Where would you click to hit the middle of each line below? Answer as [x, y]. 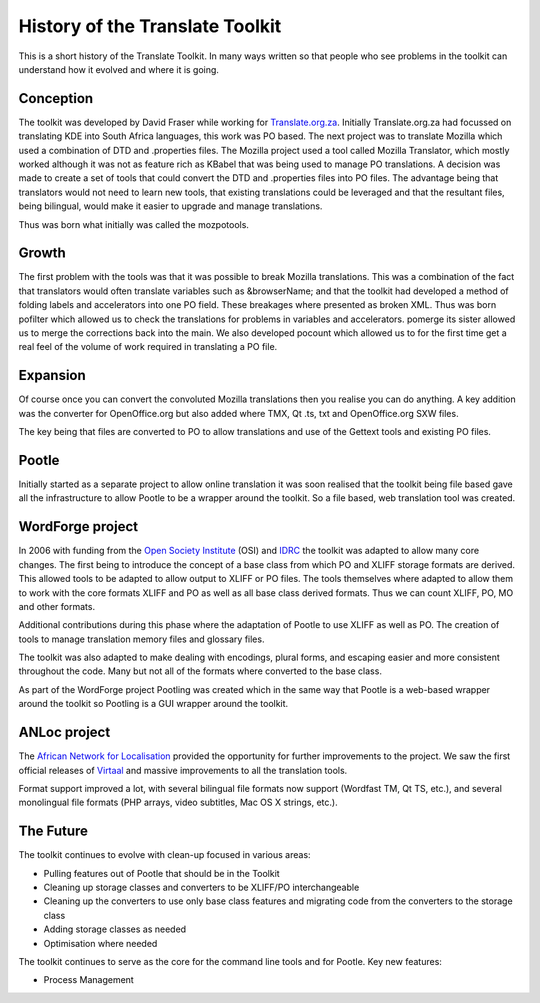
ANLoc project [64, 732]
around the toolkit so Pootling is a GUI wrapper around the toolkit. [153, 704]
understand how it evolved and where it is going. [119, 69]
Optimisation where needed [100, 943]
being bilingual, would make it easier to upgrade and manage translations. [170, 206]
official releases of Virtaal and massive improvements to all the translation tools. [183, 770]
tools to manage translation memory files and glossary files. [141, 639]
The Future [53, 831]
